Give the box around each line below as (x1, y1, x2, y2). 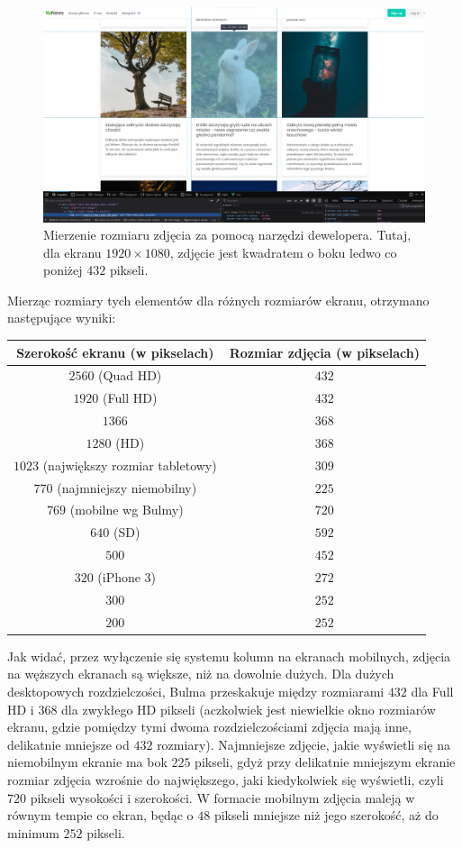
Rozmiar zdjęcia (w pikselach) (229, 342, 421, 361)
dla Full (411, 681, 454, 700)
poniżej (43, 260, 83, 279)
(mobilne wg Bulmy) (69, 500, 184, 519)
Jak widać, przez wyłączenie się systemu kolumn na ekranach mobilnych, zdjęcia (7, 646, 451, 665)
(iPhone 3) (97, 568, 157, 586)
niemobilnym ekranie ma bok (7, 752, 168, 771)
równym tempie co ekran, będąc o (7, 806, 194, 825)
